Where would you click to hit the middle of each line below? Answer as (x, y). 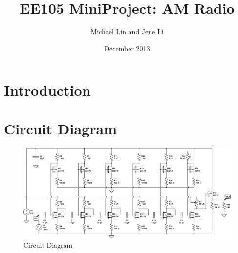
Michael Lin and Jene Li (127, 32)
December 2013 (127, 48)
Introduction (47, 90)
